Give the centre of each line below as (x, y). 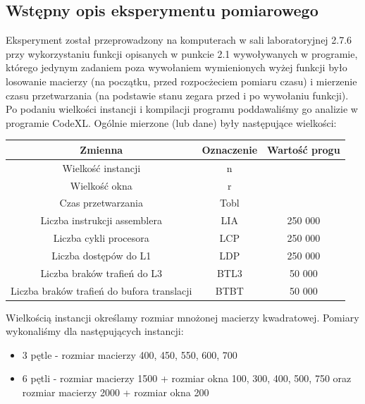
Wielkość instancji (101, 167)
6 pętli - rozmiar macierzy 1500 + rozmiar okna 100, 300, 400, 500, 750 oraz (187, 378)
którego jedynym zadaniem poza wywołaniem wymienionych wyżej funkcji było (177, 67)
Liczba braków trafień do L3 (101, 273)
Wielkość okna (101, 185)
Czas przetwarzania (101, 203)
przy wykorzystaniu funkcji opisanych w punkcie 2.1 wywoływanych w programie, (182, 53)
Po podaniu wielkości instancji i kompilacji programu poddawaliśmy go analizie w (182, 109)
